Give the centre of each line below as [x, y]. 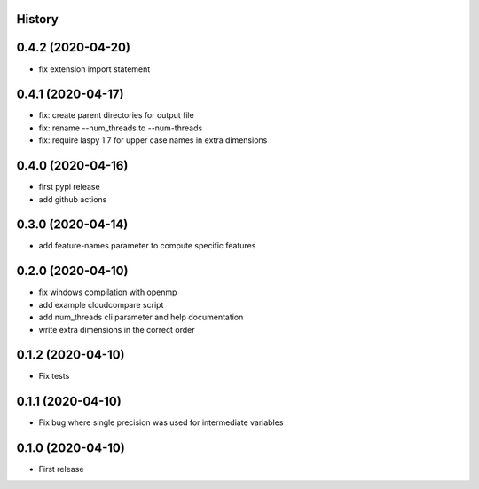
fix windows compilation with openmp [108, 292]
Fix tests [54, 376]
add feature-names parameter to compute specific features [147, 246]
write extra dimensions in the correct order [117, 329]
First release [61, 469]
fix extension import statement [94, 69]
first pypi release [70, 187]
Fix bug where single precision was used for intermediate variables [161, 422]
